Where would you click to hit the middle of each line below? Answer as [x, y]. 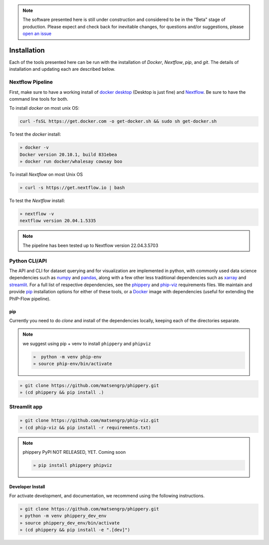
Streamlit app [26, 407]
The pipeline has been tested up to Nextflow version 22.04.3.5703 [91, 245]
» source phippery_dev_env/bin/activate [69, 523]
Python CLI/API [28, 261]
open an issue [37, 34]
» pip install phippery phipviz [72, 465]
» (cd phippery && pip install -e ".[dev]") [75, 530]
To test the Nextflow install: [37, 201]
